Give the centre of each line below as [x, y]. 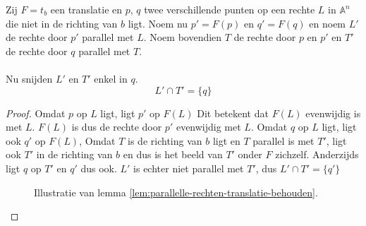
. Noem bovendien [183, 37]
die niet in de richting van [62, 23]
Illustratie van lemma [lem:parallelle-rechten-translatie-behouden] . [176, 192]
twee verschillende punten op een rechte [230, 9]
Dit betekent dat [233, 113]
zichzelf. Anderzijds [317, 154]
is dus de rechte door [117, 127]
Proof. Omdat [36, 113]
